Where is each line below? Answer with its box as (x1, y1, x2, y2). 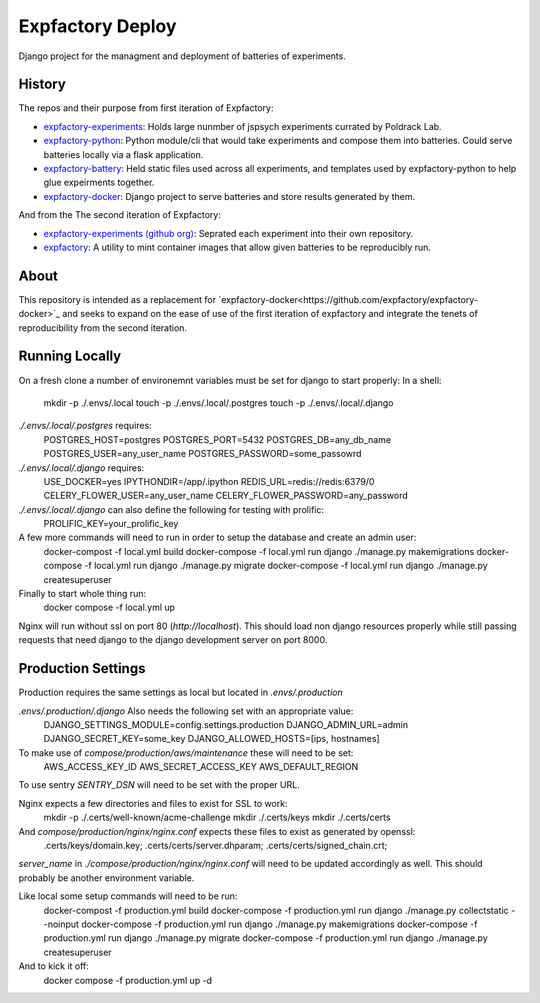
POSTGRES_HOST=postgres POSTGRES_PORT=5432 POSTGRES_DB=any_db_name (43, 433, 392, 445)
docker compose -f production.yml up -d (43, 974, 213, 986)
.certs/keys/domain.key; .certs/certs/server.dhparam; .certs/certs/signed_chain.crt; (43, 840, 388, 852)
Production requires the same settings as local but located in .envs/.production (18, 686, 344, 699)
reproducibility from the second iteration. (18, 321, 188, 334)
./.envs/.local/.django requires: (18, 461, 145, 474)
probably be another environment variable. (18, 871, 195, 884)
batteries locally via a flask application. (43, 148, 204, 160)
